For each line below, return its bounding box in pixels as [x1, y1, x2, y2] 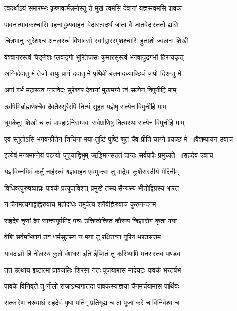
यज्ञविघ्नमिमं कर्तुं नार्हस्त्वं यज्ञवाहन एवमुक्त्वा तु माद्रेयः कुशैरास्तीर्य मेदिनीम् [4, 166, 179, 176]
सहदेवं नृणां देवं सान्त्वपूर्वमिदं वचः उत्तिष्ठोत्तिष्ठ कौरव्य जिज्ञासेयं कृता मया [4, 215, 177, 225]
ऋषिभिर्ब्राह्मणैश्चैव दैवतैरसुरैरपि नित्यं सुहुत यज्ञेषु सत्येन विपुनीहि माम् [4, 101, 167, 111]
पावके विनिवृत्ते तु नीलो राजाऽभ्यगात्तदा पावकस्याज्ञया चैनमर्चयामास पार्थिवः [4, 281, 179, 291]
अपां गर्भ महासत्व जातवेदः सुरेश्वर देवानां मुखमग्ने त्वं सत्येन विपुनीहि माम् [4, 84, 177, 94]
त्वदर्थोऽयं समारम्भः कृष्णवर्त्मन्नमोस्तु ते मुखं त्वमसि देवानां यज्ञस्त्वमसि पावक [4, 3, 182, 13]
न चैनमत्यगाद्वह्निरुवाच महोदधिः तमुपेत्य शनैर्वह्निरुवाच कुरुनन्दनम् [4, 199, 156, 209]
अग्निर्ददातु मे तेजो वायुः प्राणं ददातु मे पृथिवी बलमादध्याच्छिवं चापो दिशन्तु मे [4, 68, 182, 78]
